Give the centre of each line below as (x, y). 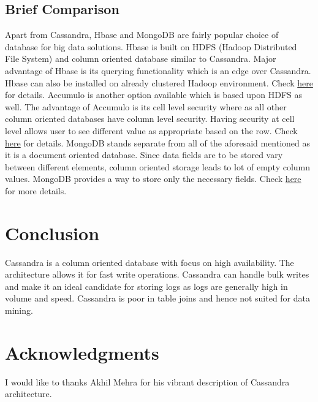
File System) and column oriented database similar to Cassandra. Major (141, 59)
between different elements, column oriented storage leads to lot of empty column (158, 166)
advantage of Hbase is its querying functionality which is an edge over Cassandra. (158, 70)
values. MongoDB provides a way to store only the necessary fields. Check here (153, 179)
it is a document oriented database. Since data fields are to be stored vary (144, 155)
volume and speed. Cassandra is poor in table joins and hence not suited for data (157, 298)
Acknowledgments (82, 352)
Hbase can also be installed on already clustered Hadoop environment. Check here (159, 82)
